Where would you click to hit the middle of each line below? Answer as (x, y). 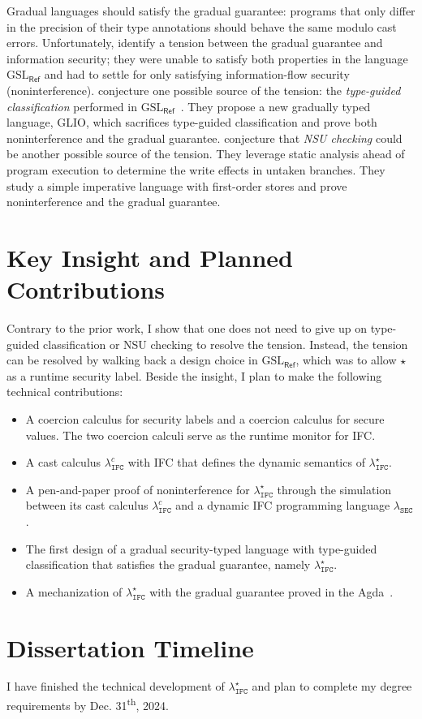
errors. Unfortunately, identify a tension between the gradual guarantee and (195, 43)
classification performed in (72, 106)
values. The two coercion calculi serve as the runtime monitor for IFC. (200, 435)
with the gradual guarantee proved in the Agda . (271, 591)
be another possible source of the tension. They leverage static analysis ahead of (206, 154)
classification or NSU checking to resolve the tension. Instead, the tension (226, 344)
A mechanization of (74, 591)
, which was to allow (346, 360)
